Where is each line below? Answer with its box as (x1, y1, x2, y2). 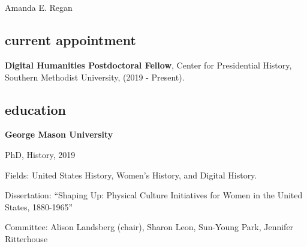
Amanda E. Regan (5, 1, 73, 14)
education (5, 100, 66, 118)
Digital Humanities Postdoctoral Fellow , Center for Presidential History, (5, 58, 292, 71)
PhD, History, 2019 (5, 148, 76, 160)
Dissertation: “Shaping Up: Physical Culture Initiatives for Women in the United (5, 189, 303, 201)
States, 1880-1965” (5, 200, 73, 213)
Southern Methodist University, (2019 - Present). (5, 70, 185, 83)
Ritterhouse (5, 232, 48, 245)
